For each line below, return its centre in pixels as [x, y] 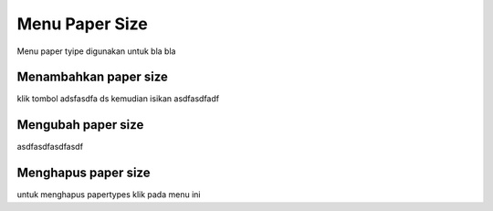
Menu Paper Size [82, 24]
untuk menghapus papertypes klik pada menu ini [109, 195]
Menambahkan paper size [93, 77]
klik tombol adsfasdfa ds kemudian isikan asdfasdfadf [118, 99]
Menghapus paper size [84, 173]
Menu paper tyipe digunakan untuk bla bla [96, 51]
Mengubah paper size [80, 125]
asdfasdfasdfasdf [50, 147]
